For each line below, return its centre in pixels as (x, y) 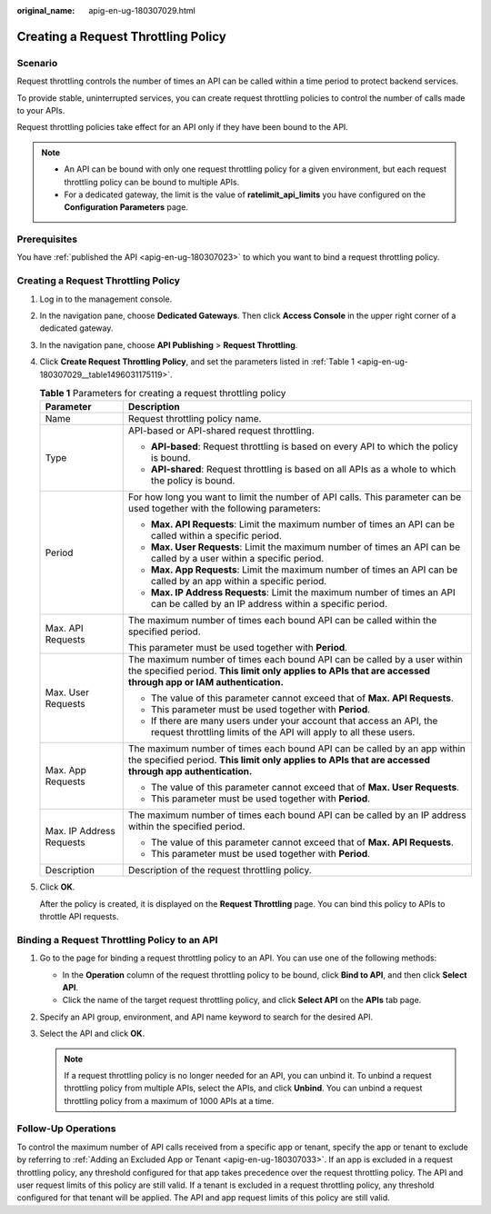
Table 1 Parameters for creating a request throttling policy (163, 393)
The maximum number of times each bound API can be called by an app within (296, 749)
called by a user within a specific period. (237, 559)
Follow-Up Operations (66, 1129)
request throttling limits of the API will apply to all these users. (283, 732)
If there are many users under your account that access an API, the (294, 721)
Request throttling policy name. (195, 419)
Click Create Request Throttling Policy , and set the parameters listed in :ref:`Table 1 (197, 362)
